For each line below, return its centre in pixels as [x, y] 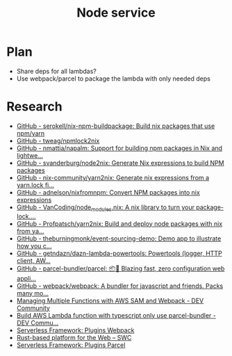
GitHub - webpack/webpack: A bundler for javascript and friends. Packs [120, 286]
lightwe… [30, 155]
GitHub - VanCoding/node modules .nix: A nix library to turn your [106, 208]
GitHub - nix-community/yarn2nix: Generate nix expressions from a [113, 177]
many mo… [33, 293]
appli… [26, 278]
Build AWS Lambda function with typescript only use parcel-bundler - [116, 315]
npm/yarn [31, 133]
